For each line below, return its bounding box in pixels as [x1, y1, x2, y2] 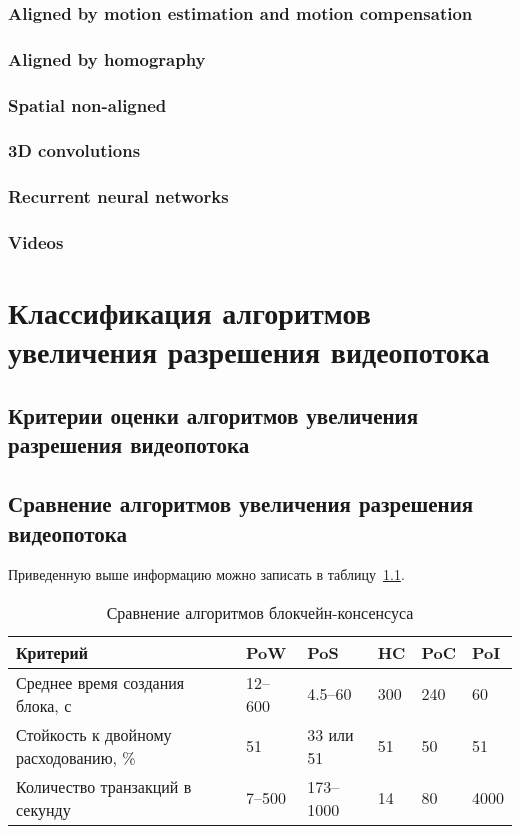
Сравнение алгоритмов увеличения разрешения [8, 488, 474, 519]
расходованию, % [16, 745, 136, 769]
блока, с [16, 693, 72, 717]
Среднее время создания [16, 670, 185, 694]
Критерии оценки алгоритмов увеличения [8, 400, 419, 431]
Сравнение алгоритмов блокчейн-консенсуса [106, 600, 414, 624]
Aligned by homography [8, 46, 206, 71]
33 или [307, 722, 354, 746]
